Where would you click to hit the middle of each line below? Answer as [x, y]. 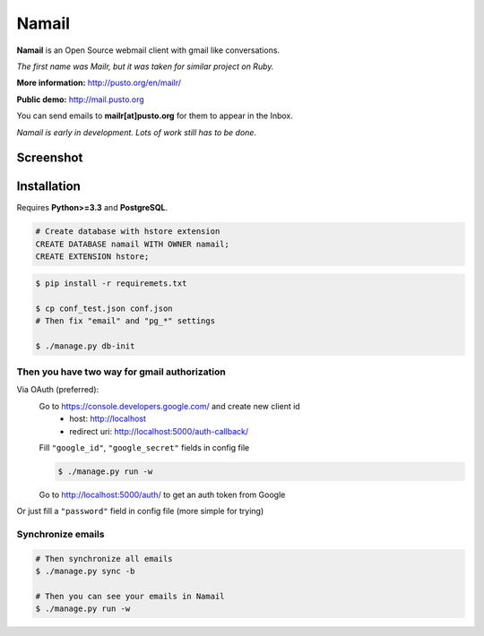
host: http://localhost [108, 419]
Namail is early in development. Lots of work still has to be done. [137, 132]
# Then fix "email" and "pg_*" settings [125, 321]
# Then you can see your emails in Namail [130, 597]
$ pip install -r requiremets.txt [111, 283]
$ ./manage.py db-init [85, 346]
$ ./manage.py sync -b [85, 572]
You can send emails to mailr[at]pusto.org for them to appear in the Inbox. [155, 116]
